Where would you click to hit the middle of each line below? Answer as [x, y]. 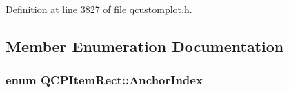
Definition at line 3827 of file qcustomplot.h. [99, 9]
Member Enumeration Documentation [145, 46]
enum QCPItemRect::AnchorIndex [104, 80]
